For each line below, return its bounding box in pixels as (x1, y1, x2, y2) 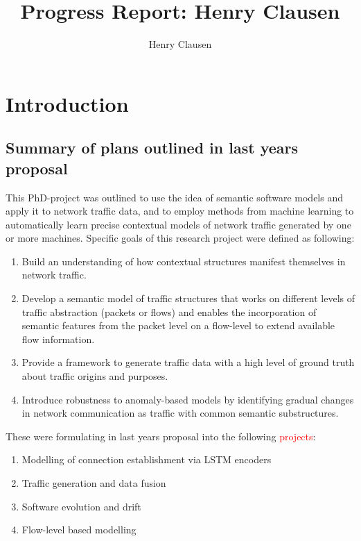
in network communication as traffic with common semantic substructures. (21, 406, 339, 420)
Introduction (6, 89, 129, 117)
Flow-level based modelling (21, 522, 137, 537)
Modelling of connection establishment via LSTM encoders (21, 452, 272, 467)
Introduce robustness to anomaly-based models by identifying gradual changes (21, 392, 354, 406)
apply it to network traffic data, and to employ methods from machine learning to (6, 203, 354, 218)
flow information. (21, 331, 95, 346)
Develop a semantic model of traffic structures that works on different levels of (21, 291, 355, 306)
